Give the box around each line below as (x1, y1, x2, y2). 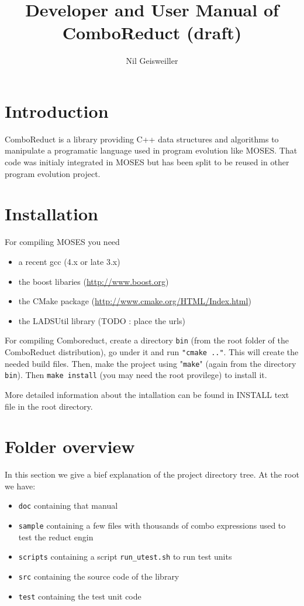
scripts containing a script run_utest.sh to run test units (18, 550, 232, 563)
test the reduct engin (18, 530, 94, 543)
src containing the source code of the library (18, 570, 179, 582)
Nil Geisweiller (126, 55, 178, 67)
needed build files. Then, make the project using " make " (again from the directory (5, 357, 296, 369)
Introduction (5, 98, 109, 122)
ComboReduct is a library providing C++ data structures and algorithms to (5, 132, 279, 145)
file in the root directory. (5, 400, 93, 412)
